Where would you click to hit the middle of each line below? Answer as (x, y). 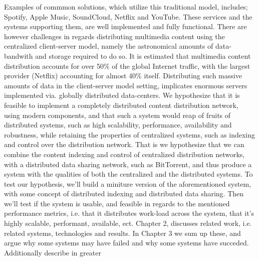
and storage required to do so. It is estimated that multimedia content (143, 55)
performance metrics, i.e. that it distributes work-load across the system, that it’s (129, 213)
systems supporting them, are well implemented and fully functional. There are (125, 26)
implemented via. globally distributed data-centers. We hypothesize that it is (122, 95)
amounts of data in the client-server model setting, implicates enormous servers (126, 85)
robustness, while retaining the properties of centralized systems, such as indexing (129, 134)
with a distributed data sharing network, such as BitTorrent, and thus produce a (128, 164)
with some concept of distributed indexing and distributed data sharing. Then (124, 193)
